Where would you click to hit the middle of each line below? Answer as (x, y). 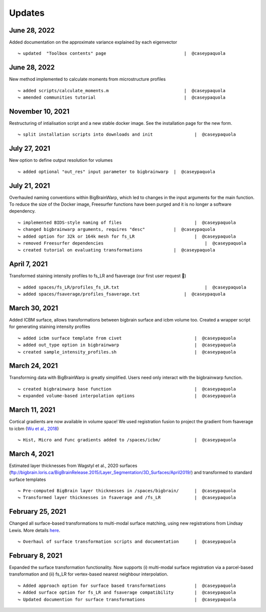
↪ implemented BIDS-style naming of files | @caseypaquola (127, 222)
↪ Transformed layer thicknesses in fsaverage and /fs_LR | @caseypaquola (127, 498)
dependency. (22, 211)
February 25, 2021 (38, 512)
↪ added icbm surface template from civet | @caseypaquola (127, 338)
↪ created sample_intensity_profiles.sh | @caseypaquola (127, 352)
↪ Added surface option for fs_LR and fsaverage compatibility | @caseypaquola (127, 593)
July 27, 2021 (30, 149)
